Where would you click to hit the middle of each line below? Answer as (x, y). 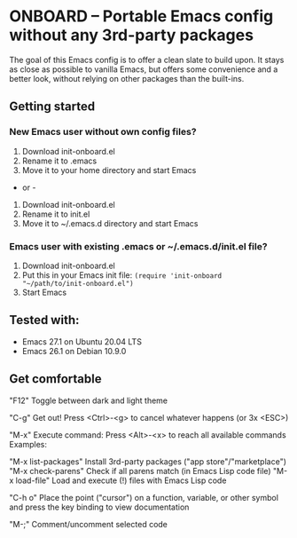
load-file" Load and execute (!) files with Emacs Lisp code (121, 480)
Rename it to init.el (56, 214)
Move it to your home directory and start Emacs (109, 170)
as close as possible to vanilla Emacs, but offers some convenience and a (144, 69)
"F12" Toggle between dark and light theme (89, 400)
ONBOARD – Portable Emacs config (141, 16)
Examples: (28, 444)
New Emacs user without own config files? (103, 132)
